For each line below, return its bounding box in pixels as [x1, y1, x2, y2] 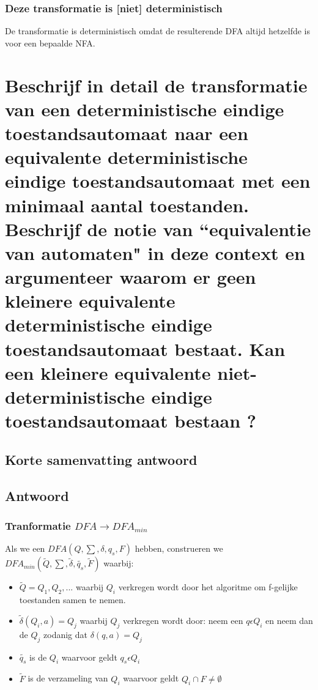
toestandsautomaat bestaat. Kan [5, 336, 286, 361]
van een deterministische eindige [5, 96, 284, 121]
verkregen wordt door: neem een [123, 614, 243, 627]
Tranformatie [5, 517, 71, 533]
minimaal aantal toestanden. [5, 192, 250, 217]
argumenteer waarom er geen [5, 264, 256, 289]
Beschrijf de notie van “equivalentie [5, 216, 311, 241]
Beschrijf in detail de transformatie [5, 72, 308, 97]
